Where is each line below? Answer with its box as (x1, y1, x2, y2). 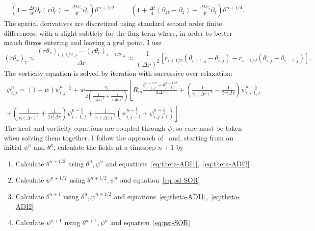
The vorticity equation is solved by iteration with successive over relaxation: (4, 68, 233, 78)
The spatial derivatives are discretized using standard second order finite (4, 18, 222, 28)
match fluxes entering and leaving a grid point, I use (4, 37, 161, 47)
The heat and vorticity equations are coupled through (4, 122, 165, 133)
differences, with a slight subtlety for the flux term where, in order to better (4, 27, 233, 38)
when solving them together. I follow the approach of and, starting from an (4, 132, 234, 142)
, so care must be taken (172, 122, 242, 133)
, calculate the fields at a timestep (53, 142, 156, 152)
